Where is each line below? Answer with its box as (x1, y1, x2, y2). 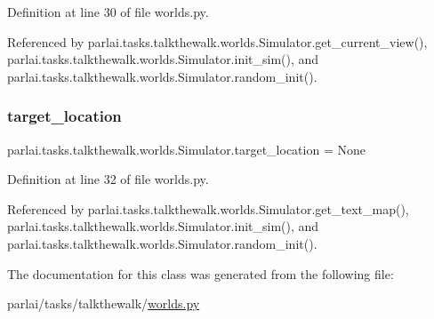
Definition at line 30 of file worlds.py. (7, 3, 209, 20)
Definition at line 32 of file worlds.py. (7, 170, 209, 188)
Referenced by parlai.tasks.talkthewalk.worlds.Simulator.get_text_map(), (7, 199, 409, 218)
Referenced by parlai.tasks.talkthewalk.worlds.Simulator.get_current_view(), (7, 32, 428, 51)
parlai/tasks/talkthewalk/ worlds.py (7, 294, 200, 313)
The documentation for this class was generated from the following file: (7, 264, 394, 283)
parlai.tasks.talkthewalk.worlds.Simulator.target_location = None (7, 140, 366, 158)
